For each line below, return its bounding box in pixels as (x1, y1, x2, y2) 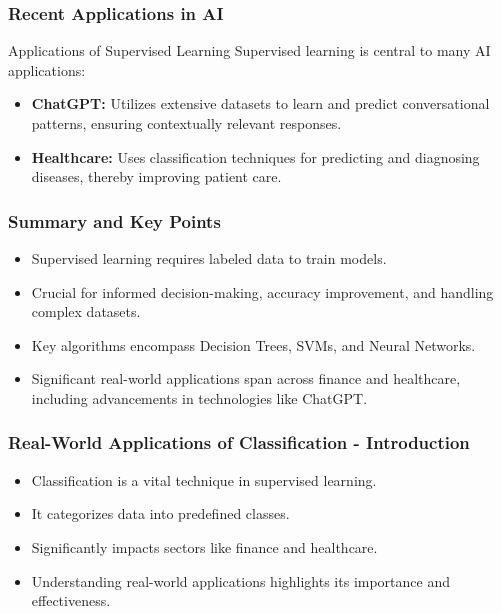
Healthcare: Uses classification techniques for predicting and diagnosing (31, 146, 480, 167)
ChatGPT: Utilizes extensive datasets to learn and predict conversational (31, 93, 490, 114)
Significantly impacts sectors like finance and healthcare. (31, 536, 378, 557)
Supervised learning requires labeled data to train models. (31, 248, 387, 268)
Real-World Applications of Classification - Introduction (8, 430, 470, 455)
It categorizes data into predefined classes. (31, 503, 290, 524)
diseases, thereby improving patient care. (31, 166, 282, 187)
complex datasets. (31, 301, 141, 322)
